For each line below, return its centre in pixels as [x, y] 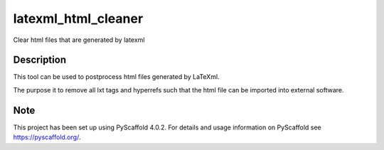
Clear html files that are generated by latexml [79, 40]
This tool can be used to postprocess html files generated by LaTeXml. [116, 77]
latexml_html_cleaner [78, 18]
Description [40, 60]
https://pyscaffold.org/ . [47, 137]
